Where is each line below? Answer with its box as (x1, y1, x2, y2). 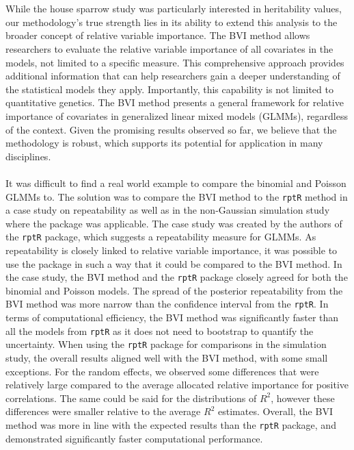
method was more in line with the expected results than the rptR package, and (5, 417, 336, 432)
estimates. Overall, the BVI (217, 404, 333, 418)
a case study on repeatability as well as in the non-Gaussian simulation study (5, 203, 330, 217)
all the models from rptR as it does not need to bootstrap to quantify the (5, 323, 314, 338)
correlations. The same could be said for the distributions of (5, 390, 257, 405)
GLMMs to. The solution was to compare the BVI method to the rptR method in (5, 189, 348, 203)
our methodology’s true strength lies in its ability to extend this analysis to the (5, 14, 338, 29)
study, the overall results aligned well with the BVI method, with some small (5, 351, 328, 364)
